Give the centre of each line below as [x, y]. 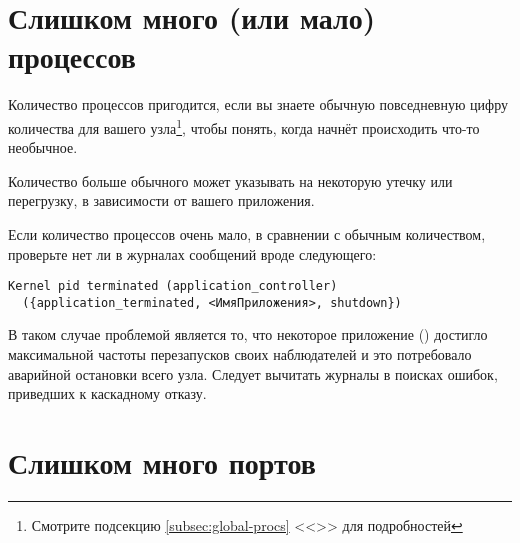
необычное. [43, 147]
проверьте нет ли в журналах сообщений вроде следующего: [192, 253]
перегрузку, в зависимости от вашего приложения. [161, 200]
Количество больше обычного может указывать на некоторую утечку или [230, 180]
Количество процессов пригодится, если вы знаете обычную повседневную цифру [258, 104]
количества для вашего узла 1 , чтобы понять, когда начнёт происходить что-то [244, 126]
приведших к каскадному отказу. [107, 393]
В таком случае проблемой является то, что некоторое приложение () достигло [248, 334]
